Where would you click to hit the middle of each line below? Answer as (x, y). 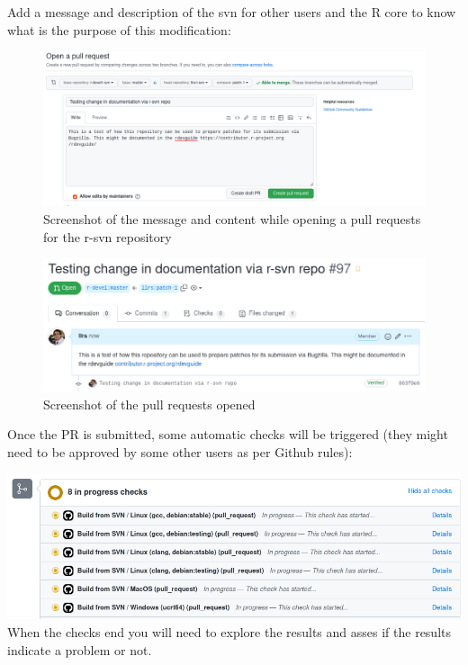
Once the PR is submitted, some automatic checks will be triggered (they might (228, 434)
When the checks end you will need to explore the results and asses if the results (229, 632)
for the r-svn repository (108, 236)
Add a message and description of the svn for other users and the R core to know (232, 12)
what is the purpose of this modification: (119, 29)
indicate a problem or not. (80, 649)
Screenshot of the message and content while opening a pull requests (232, 219)
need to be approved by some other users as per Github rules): (180, 451)
